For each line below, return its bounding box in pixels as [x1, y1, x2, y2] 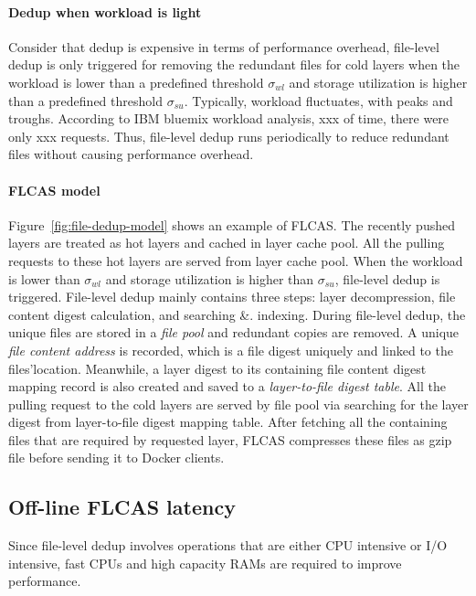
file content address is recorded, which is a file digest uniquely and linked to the [8, 340, 453, 359]
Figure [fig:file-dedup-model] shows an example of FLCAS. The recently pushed [8, 215, 455, 234]
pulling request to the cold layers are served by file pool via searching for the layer [8, 394, 469, 413]
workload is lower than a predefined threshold [8, 72, 264, 91]
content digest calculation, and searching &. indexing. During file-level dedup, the [8, 304, 466, 324]
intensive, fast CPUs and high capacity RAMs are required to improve [8, 553, 402, 572]
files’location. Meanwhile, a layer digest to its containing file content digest [8, 358, 427, 378]
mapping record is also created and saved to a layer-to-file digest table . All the [8, 377, 446, 396]
